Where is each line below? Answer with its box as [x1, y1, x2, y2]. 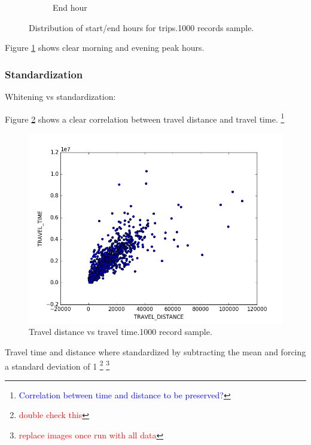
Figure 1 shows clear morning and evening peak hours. [5, 41, 205, 54]
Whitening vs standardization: [5, 90, 116, 102]
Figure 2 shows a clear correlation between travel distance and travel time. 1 [5, 111, 285, 125]
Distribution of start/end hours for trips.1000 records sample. [29, 21, 254, 33]
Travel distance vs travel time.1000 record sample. [29, 325, 212, 338]
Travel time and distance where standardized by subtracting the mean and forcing [5, 346, 306, 358]
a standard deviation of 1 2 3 [5, 358, 110, 372]
